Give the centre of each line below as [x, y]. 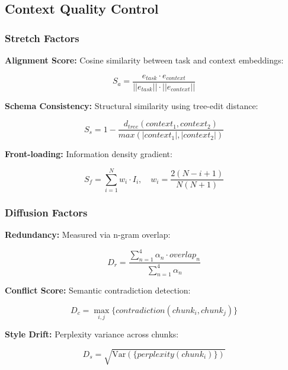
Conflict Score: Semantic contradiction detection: [98, 290]
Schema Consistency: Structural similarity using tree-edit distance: [132, 105]
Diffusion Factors [46, 212]
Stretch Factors [42, 38]
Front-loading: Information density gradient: [89, 154]
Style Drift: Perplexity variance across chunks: [92, 334]
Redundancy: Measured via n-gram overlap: [88, 235]
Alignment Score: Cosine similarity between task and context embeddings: [144, 60]
